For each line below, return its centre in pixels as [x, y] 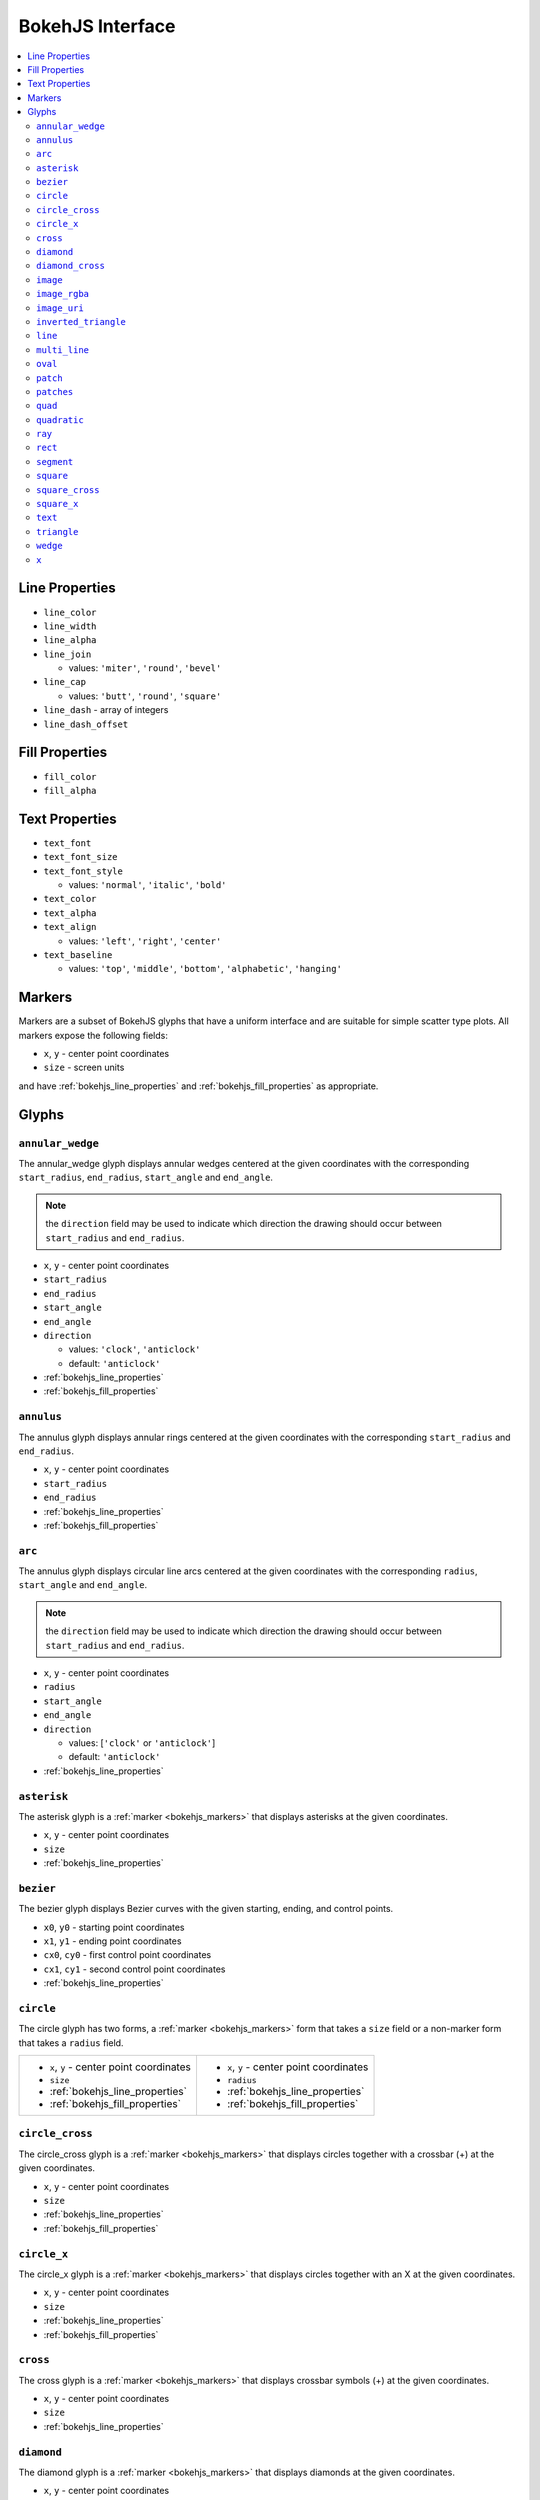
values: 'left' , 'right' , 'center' [145, 941]
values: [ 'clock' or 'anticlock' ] [142, 1742]
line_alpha [70, 640]
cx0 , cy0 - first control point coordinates [127, 1955]
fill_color [70, 776]
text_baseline [78, 954]
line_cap [65, 682]
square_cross [68, 489]
